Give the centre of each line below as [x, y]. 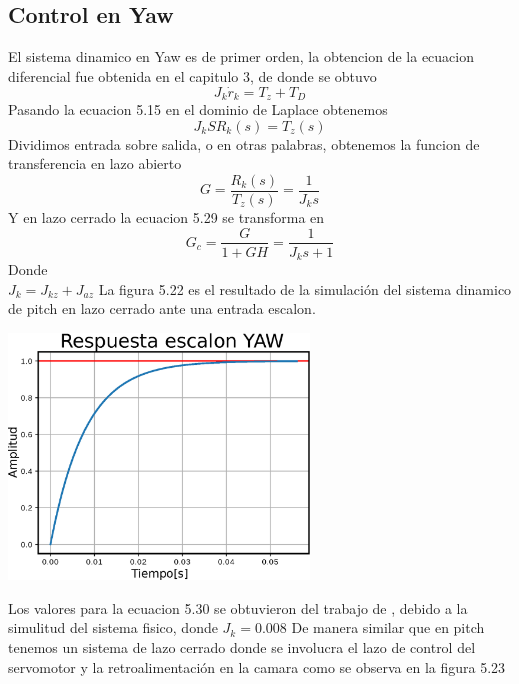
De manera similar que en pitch [388, 627]
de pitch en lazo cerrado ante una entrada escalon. [162, 308]
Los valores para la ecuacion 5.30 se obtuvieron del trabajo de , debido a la [238, 607]
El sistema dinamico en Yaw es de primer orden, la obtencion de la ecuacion [241, 56]
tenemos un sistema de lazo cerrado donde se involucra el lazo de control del [242, 647]
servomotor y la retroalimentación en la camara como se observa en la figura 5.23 [257, 666]
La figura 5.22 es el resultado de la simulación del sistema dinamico [305, 288]
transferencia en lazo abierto [95, 163]
